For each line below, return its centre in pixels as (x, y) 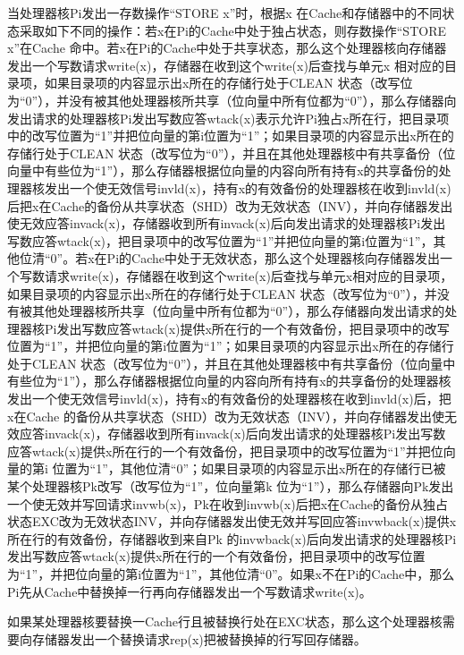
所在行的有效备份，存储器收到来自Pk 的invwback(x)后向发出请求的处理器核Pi (232, 538)
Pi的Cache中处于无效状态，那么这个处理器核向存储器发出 (273, 258)
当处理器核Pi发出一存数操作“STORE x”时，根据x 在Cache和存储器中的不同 (225, 13)
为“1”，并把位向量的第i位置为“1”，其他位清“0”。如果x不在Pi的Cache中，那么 (231, 574)
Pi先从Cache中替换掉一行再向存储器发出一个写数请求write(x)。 (190, 591)
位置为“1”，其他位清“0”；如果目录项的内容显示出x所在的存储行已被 (249, 468)
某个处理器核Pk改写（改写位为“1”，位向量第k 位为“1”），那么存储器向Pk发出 (231, 486)
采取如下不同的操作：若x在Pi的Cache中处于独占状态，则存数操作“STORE (232, 30)
